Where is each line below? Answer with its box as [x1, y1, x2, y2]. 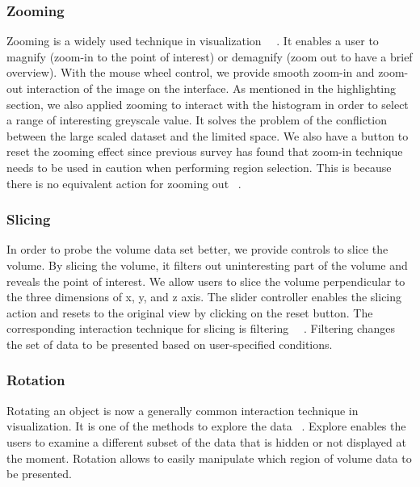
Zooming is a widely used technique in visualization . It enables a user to [6, 32, 379, 49]
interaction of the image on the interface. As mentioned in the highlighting [26, 80, 397, 96]
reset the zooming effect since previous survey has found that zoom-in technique [6, 143, 403, 160]
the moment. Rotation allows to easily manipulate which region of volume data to [6, 449, 412, 466]
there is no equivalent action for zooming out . [6, 174, 241, 191]
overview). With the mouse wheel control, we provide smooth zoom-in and [6, 64, 375, 81]
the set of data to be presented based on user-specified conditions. [6, 335, 333, 352]
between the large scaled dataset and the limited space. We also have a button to [6, 127, 409, 144]
